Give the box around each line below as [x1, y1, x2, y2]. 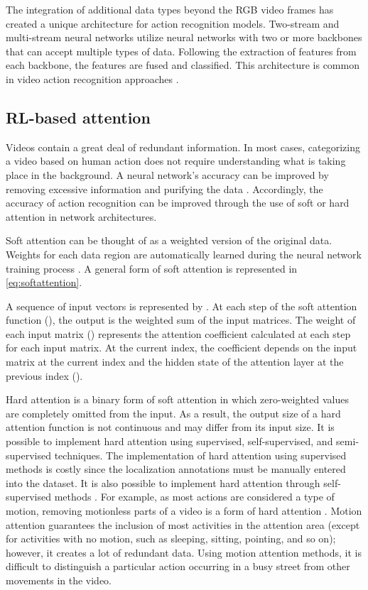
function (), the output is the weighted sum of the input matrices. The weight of [6, 312, 356, 327]
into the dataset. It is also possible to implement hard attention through [6, 475, 320, 490]
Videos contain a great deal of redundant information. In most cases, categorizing [6, 139, 361, 154]
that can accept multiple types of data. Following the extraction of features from [6, 43, 357, 58]
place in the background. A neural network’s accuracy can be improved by [6, 167, 329, 182]
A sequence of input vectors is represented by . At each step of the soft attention [6, 298, 357, 313]
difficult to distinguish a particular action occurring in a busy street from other [6, 559, 350, 574]
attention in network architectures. [6, 209, 157, 224]
